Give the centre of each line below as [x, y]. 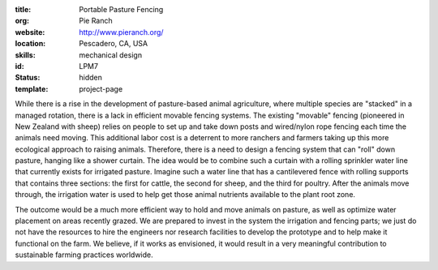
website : [30, 32]
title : [23, 9]
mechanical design [110, 55]
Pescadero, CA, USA [114, 44]
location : [30, 44]
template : [32, 88]
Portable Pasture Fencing [121, 9]
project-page [101, 88]
